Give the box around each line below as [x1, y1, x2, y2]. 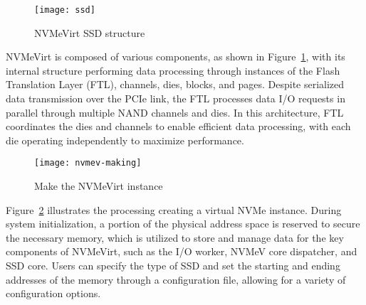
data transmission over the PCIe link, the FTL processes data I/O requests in [6, 91, 345, 106]
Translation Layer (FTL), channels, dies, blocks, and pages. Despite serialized [6, 77, 345, 92]
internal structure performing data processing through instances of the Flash [6, 63, 340, 77]
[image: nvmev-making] [34, 158, 142, 168]
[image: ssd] [34, 5, 95, 15]
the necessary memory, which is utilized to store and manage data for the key [6, 230, 344, 245]
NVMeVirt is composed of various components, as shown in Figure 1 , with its [6, 49, 345, 64]
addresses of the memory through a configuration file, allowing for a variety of [6, 272, 346, 287]
